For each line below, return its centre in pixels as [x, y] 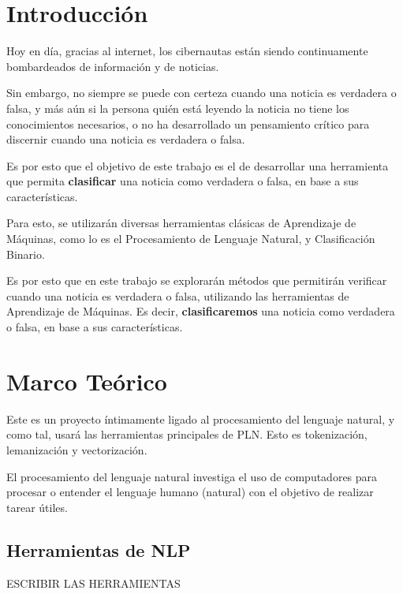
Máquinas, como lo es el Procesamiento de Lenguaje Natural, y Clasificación [191, 239]
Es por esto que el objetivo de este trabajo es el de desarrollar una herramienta [198, 165]
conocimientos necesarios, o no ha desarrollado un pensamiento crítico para [188, 123]
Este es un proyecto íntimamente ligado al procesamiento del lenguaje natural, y [201, 418]
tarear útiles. [37, 507]
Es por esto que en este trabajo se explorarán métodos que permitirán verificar [197, 280]
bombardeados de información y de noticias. [113, 66]
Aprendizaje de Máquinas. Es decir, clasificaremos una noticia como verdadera [201, 311]
